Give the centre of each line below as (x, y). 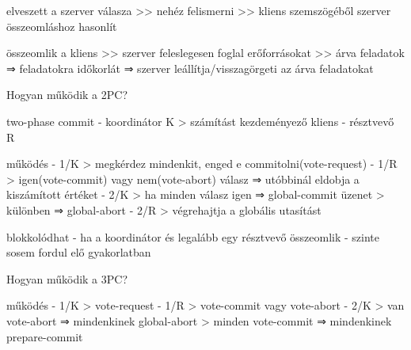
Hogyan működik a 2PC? (67, 95)
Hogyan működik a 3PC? (67, 278)
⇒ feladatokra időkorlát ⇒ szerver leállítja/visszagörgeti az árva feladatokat (190, 68)
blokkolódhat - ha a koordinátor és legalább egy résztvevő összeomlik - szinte (193, 236)
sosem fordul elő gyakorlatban (79, 252)
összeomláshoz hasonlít (62, 26)
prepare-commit (45, 336)
